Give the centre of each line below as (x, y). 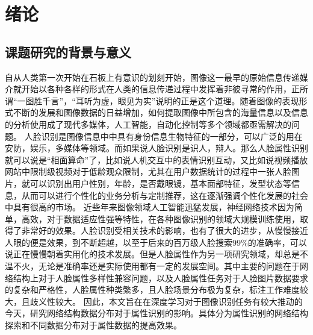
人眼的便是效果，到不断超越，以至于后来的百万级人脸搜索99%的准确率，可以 (156, 242)
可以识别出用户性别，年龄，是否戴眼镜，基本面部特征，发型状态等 (160, 183)
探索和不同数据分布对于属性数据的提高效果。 (93, 325)
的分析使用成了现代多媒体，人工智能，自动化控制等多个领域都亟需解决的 (148, 124)
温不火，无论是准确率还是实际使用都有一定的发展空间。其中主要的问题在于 (152, 266)
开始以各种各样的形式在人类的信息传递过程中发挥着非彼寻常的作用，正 (160, 89)
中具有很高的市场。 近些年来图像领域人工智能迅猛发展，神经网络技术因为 (150, 207)
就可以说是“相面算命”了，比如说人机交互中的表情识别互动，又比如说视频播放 (156, 159)
